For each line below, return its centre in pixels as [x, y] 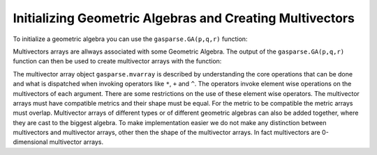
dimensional [30, 142]
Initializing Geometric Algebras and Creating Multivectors [184, 18]
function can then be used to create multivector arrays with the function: [117, 61]
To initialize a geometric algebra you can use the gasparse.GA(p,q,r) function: [130, 39]
